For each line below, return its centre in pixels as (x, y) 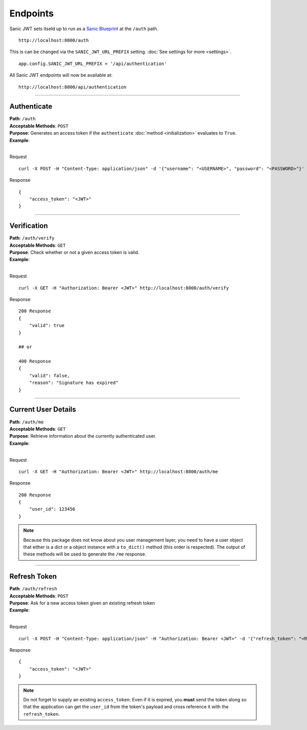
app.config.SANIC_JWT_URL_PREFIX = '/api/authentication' (93, 63)
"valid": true (47, 326)
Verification (29, 226)
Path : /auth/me (27, 422)
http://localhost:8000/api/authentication (73, 87)
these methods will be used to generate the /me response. (85, 554)
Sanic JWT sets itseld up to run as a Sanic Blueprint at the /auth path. (84, 29)
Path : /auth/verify (32, 238)
